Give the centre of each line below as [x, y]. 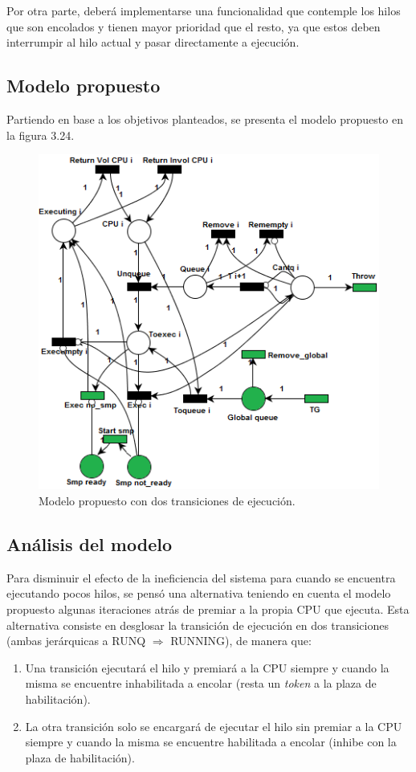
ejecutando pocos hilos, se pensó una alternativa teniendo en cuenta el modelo [199, 593]
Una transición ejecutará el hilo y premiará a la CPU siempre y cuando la [207, 667]
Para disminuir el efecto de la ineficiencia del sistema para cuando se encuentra [201, 577]
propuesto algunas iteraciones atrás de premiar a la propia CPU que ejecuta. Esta [208, 609]
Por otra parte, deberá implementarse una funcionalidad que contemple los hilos [204, 10]
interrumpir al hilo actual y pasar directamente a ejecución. [153, 42]
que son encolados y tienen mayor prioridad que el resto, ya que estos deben [194, 26]
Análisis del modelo [89, 543]
